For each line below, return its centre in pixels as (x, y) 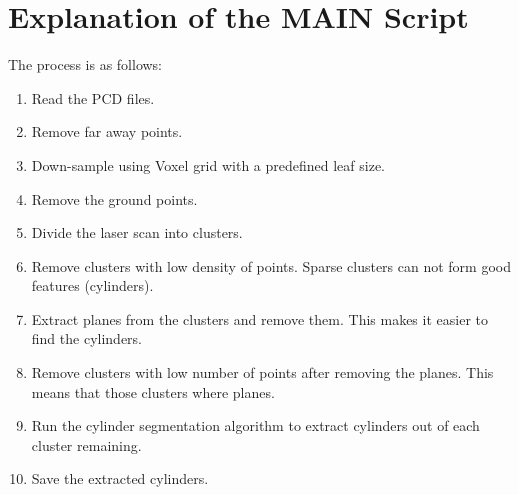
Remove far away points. (107, 131)
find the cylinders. (86, 338)
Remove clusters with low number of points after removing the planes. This (262, 372)
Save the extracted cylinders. (120, 478)
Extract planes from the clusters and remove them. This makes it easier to (259, 318)
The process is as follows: (85, 64)
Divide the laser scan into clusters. (137, 232)
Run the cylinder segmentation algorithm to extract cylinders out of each (255, 425)
